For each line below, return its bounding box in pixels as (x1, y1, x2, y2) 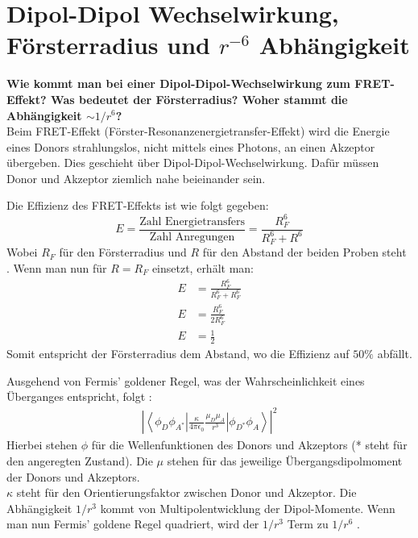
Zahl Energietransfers (139, 215, 245, 227)
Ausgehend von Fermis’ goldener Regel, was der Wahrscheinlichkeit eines (6, 372, 365, 389)
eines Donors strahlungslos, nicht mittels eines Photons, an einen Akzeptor (6, 138, 375, 155)
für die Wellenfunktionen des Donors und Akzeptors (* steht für (91, 436, 408, 453)
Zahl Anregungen (149, 231, 235, 243)
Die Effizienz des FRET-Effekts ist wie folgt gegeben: (6, 197, 269, 214)
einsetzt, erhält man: (151, 260, 254, 277)
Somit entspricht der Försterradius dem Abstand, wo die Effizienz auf (6, 345, 350, 362)
